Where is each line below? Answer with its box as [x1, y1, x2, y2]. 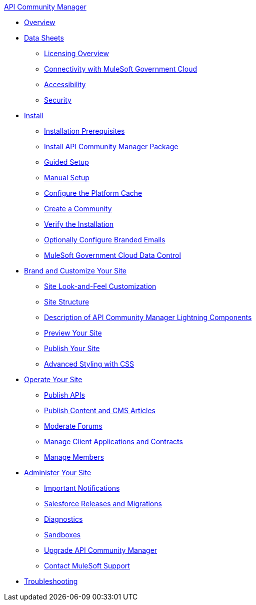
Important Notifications [44, 484, 120, 492]
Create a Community [44, 204, 112, 213]
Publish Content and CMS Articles [44, 406, 155, 415]
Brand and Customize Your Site [24, 266, 127, 275]
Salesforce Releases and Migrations [44, 499, 162, 508]
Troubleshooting [24, 577, 78, 585]
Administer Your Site [24, 468, 91, 477]
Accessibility [44, 80, 86, 89]
